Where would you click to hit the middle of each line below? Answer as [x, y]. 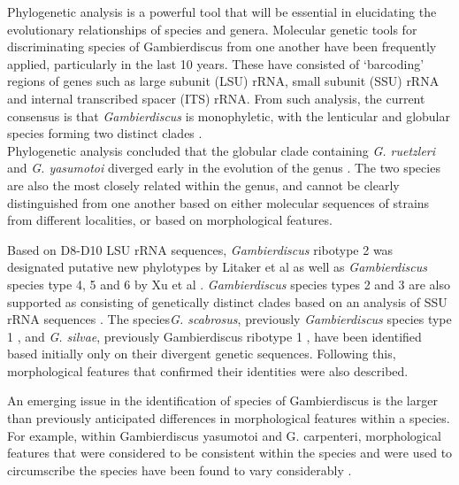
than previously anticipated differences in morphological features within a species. [229, 418]
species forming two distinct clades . [105, 133]
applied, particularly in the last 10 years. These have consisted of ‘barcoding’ [216, 63]
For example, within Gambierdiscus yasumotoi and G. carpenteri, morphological [224, 435]
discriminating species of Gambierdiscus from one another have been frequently [222, 46]
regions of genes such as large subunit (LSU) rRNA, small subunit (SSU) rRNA [223, 81]
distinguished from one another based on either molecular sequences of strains [218, 202]
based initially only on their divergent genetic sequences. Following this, [202, 354]
